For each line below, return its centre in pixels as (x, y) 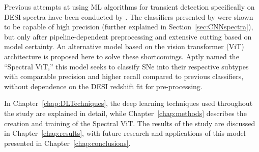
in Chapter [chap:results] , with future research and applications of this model (125, 133)
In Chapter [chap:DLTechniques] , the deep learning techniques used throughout (128, 103)
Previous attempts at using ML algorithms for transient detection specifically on (129, 7)
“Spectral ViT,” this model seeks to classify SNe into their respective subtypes (126, 66)
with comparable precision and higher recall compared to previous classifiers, (124, 76)
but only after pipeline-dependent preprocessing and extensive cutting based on (128, 36)
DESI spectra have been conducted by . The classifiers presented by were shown (129, 16)
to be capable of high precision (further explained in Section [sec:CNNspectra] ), (129, 27)
